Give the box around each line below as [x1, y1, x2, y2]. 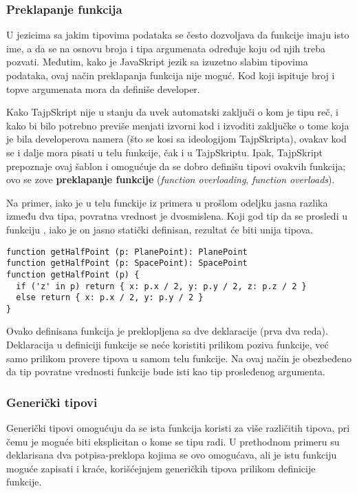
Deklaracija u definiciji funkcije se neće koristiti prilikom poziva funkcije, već [6, 337, 329, 352]
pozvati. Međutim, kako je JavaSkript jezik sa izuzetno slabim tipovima [6, 54, 308, 69]
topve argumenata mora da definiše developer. [6, 81, 200, 96]
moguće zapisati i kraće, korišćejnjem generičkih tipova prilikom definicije [6, 461, 316, 475]
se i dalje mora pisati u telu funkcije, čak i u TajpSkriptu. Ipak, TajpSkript [6, 145, 323, 159]
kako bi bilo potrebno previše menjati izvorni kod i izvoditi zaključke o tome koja [6, 118, 349, 132]
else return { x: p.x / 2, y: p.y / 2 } [16, 293, 204, 303]
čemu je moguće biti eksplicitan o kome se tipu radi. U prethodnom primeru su [6, 434, 340, 448]
